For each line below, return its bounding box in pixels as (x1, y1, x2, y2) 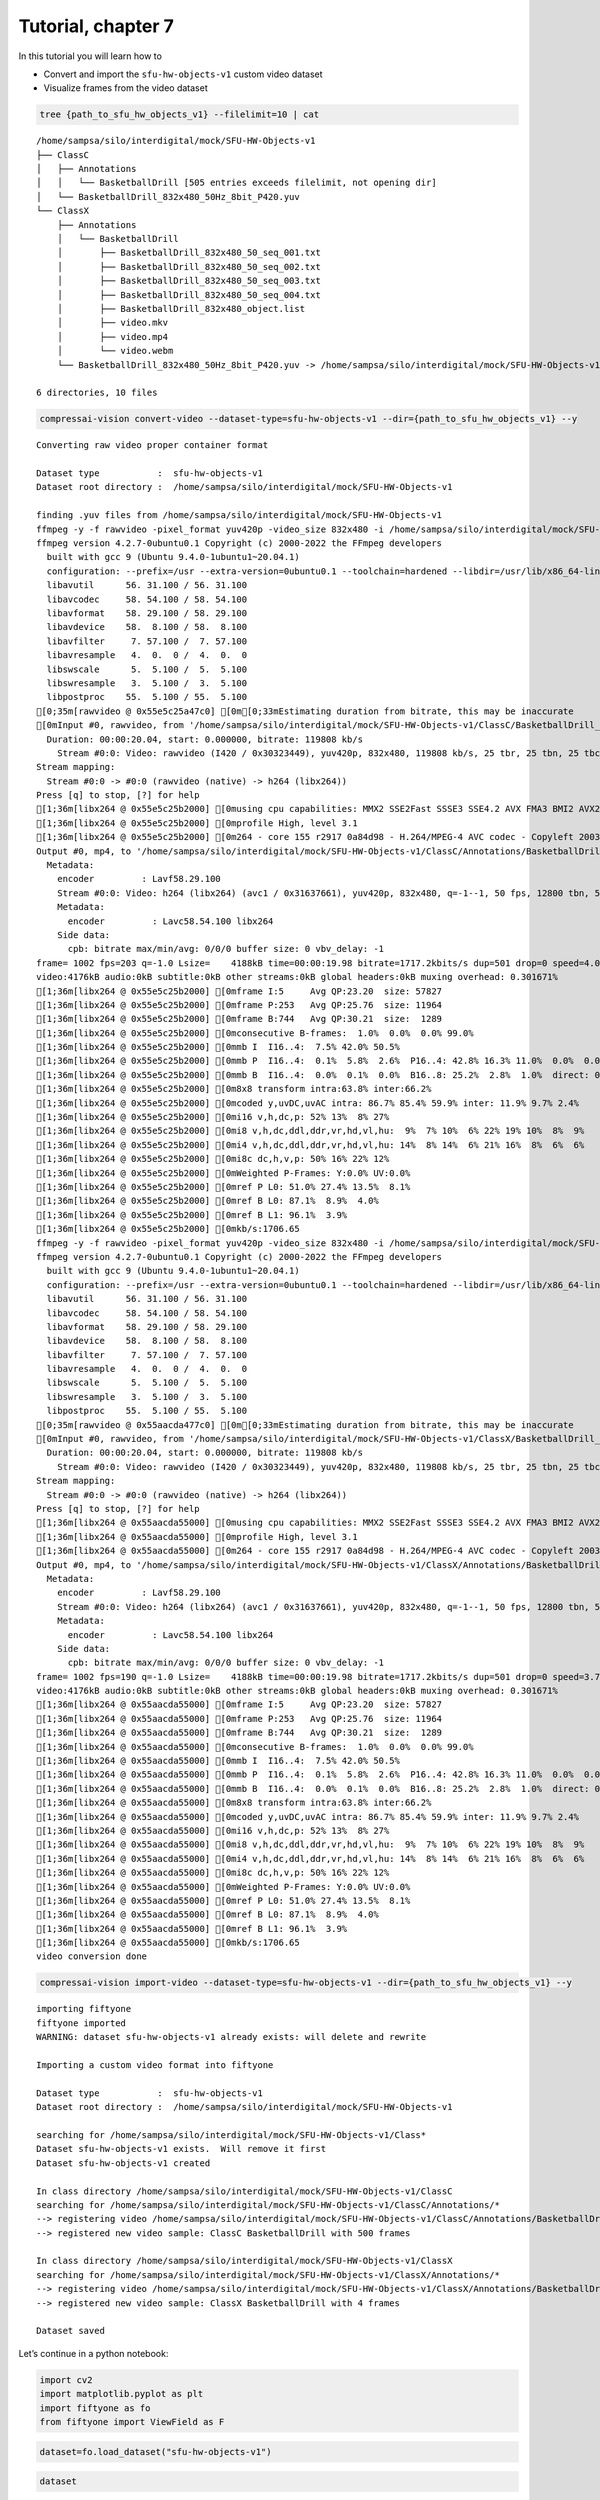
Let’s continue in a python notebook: (18, 2347, 169, 2359)
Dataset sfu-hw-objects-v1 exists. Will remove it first (36, 2143, 327, 2155)
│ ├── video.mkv (56, 317, 169, 329)
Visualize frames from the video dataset (43, 82, 209, 94)
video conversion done (36, 1951, 148, 1962)
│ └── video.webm (56, 345, 174, 357)
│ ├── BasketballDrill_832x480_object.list (56, 303, 305, 314)
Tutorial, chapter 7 (18, 15, 175, 37)
